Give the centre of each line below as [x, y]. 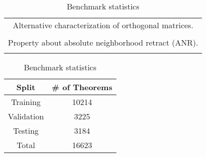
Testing [26, 131]
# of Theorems [82, 87]
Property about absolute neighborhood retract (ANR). [103, 42]
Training [26, 102]
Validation [26, 116]
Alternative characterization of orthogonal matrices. [103, 25]
